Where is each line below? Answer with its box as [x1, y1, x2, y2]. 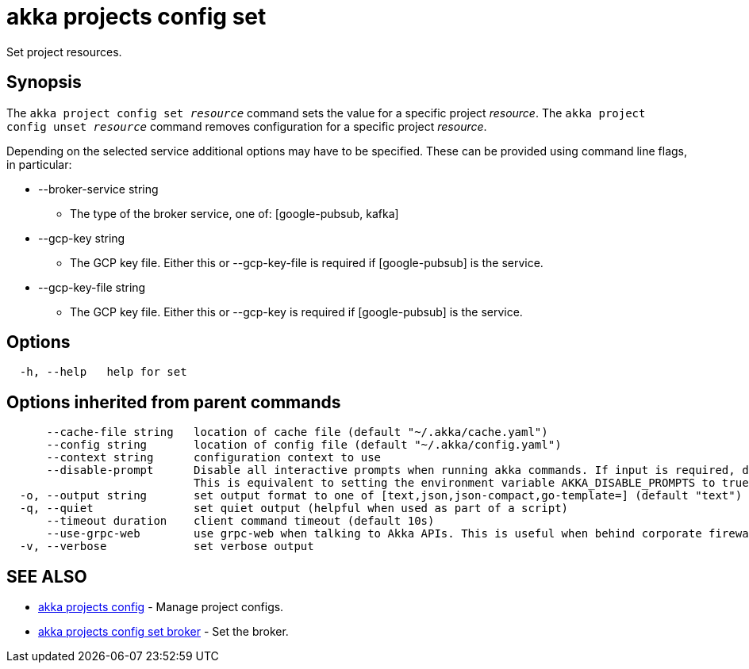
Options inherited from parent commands [6, 392, 341, 412]
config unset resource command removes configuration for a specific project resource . [6, 119, 487, 133]
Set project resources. [6, 44, 122, 59]
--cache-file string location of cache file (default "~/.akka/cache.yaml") [46, 426, 548, 439]
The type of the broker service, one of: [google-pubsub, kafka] [70, 206, 399, 220]
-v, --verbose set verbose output [19, 540, 314, 553]
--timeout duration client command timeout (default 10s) [46, 514, 435, 528]
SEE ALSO [6, 566, 87, 587]
